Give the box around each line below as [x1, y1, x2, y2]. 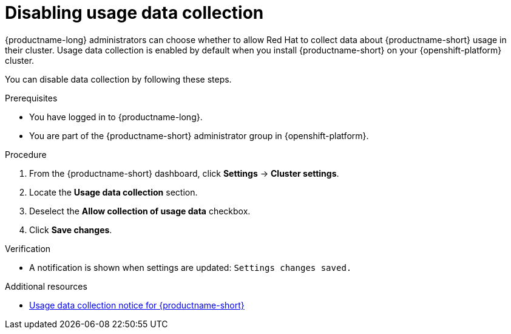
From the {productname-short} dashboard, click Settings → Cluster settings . [29, 168, 339, 179]
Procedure [5, 149, 47, 160]
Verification [5, 243, 51, 254]
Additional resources [5, 281, 87, 291]
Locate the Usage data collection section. [29, 186, 198, 197]
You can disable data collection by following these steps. [5, 73, 232, 84]
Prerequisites [5, 92, 58, 103]
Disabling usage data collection [5, 2, 264, 23]
